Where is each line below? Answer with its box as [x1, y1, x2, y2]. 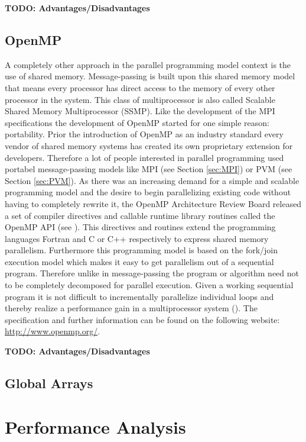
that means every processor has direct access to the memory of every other [5, 81, 275, 93]
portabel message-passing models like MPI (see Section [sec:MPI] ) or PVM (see [5, 163, 292, 175]
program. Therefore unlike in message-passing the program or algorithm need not [5, 267, 300, 279]
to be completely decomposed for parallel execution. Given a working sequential [5, 279, 294, 291]
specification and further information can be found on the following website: [5, 313, 280, 325]
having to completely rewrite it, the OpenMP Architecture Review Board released [5, 197, 302, 209]
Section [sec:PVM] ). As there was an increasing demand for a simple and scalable [5, 174, 300, 186]
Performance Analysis [5, 414, 186, 438]
